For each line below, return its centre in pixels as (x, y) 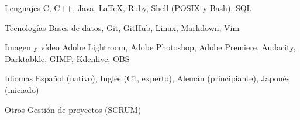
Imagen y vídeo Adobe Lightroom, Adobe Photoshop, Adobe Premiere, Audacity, (150, 47)
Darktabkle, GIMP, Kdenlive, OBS (67, 58)
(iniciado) (22, 89)
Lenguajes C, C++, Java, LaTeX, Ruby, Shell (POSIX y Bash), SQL (128, 8)
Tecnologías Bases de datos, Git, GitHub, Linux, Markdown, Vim (122, 27)
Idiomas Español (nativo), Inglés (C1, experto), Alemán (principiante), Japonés (147, 78)
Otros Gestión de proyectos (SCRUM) (73, 109)
